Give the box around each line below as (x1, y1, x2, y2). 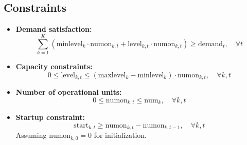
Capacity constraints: (15, 60, 93, 71)
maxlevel (98, 71, 126, 79)
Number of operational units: (15, 86, 122, 97)
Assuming (15, 130, 47, 140)
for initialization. (94, 130, 147, 140)
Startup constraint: (15, 112, 85, 122)
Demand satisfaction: (15, 24, 92, 34)
